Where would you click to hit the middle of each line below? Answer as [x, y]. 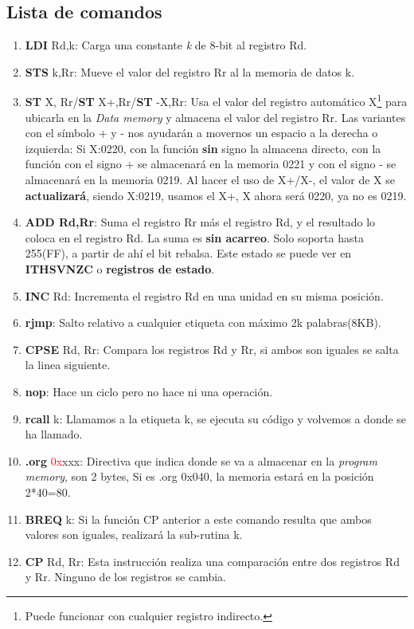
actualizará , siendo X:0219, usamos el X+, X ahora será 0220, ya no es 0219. [216, 195]
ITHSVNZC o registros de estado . [120, 268]
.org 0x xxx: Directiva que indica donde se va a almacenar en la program [201, 460]
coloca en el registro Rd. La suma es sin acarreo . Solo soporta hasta [194, 237]
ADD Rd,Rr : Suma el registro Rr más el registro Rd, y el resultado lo [200, 222]
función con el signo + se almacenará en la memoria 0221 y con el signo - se [211, 164]
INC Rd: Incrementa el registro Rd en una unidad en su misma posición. [204, 295]
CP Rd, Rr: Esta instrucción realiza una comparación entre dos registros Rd [212, 561]
